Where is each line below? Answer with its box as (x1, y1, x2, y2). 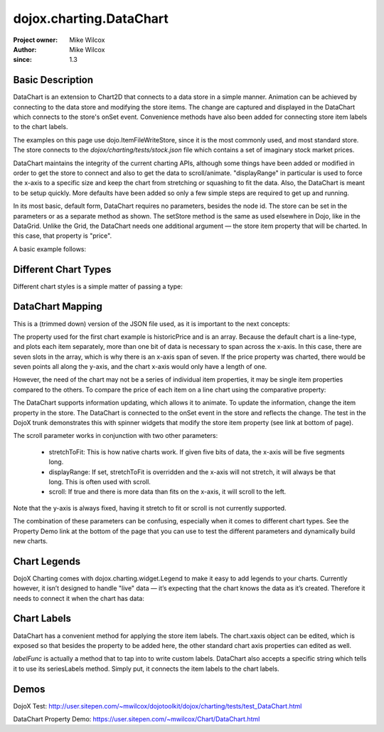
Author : (13, 45, 37, 53)
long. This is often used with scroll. (48, 477, 151, 486)
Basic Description (13, 74, 94, 86)
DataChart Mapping (13, 300, 103, 313)
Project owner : (13, 36, 58, 44)
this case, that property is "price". (13, 231, 112, 240)
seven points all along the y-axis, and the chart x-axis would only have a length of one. (13, 362, 267, 371)
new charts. (13, 536, 48, 545)
